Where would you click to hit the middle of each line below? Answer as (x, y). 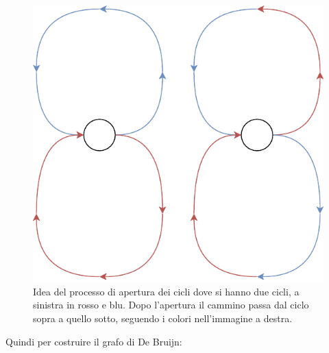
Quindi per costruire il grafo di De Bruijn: (94, 341)
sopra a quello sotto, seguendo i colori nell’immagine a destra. (163, 318)
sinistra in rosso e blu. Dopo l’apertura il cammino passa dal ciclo (171, 305)
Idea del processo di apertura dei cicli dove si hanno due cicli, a (166, 291)
